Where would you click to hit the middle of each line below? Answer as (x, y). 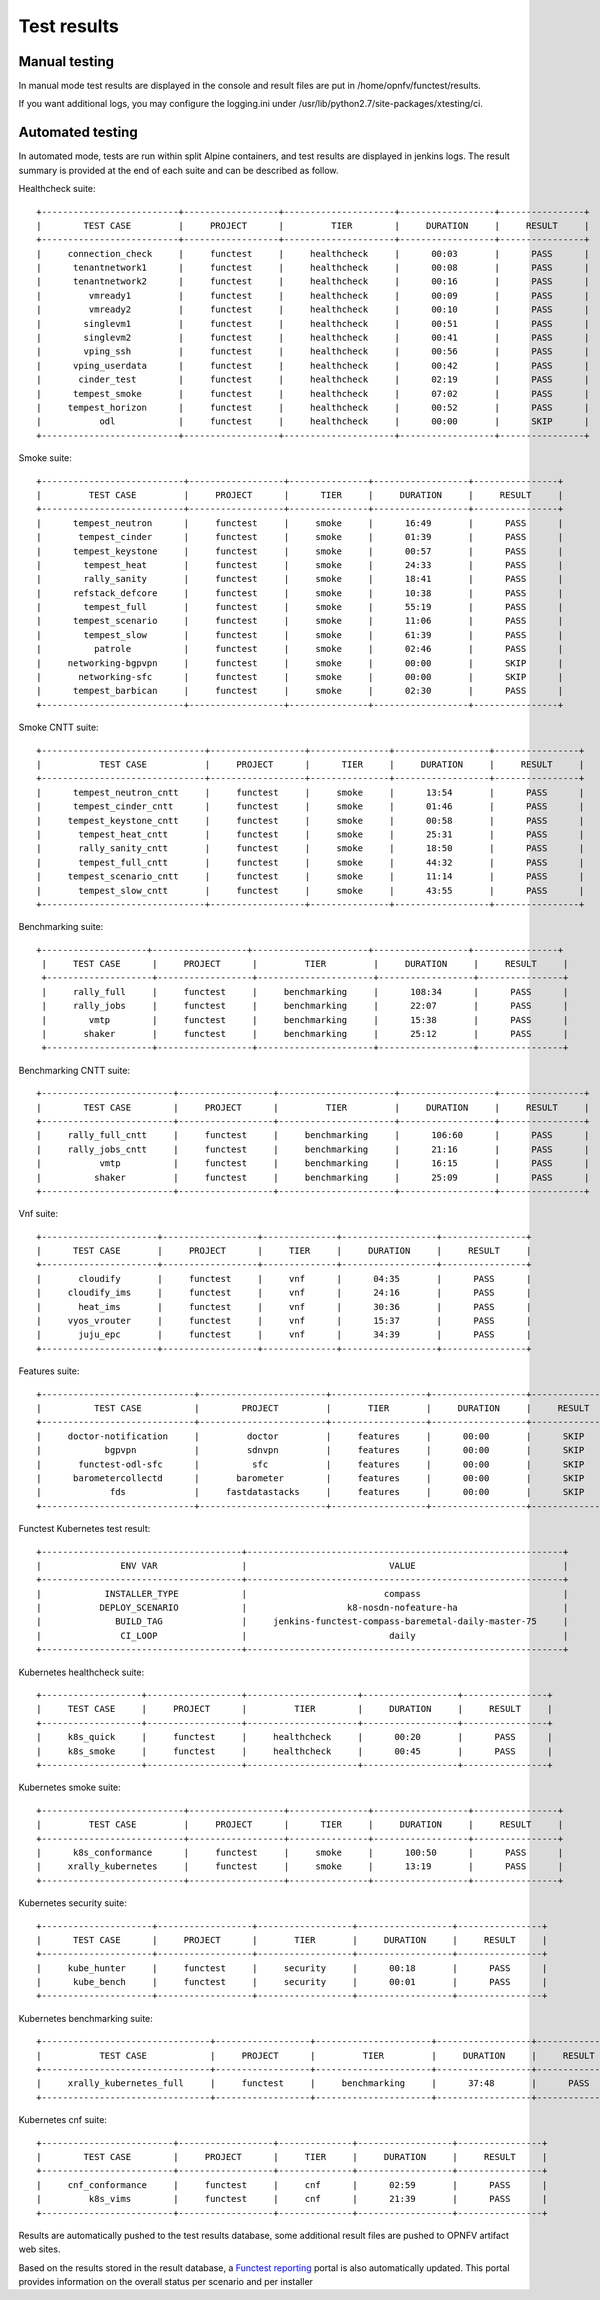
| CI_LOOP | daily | (302, 1635)
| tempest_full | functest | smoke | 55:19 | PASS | (300, 607)
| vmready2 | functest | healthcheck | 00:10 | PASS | (313, 309)
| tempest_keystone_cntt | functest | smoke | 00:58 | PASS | (310, 820)
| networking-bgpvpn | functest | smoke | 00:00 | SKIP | (300, 663)
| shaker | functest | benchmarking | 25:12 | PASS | (305, 1034)
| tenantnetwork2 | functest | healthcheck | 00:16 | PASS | (313, 281)
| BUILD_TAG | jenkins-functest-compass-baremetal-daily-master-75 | (302, 1621)
